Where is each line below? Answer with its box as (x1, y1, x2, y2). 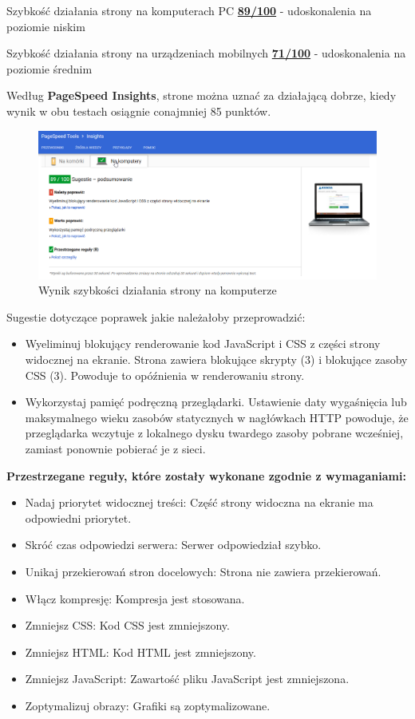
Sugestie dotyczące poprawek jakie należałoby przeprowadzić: (6, 308, 306, 325)
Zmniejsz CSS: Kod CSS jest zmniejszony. (25, 617, 230, 634)
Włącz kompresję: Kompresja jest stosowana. (25, 590, 245, 606)
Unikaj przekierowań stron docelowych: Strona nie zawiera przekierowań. (25, 563, 381, 579)
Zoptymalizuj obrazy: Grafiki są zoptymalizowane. (25, 697, 271, 713)
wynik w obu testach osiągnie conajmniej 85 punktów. (6, 102, 271, 119)
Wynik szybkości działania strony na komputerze (38, 282, 277, 298)
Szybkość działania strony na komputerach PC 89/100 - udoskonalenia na (6, 2, 372, 18)
